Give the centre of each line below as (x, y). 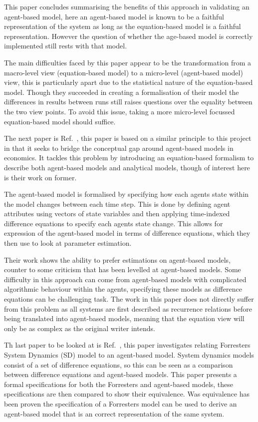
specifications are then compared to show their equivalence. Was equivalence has (127, 394)
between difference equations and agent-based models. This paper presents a (121, 374)
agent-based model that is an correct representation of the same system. (114, 413)
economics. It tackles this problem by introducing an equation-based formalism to (129, 158)
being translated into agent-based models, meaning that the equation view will (124, 318)
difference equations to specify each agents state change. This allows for (114, 223)
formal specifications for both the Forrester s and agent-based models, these (119, 384)
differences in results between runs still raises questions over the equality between (128, 102)
